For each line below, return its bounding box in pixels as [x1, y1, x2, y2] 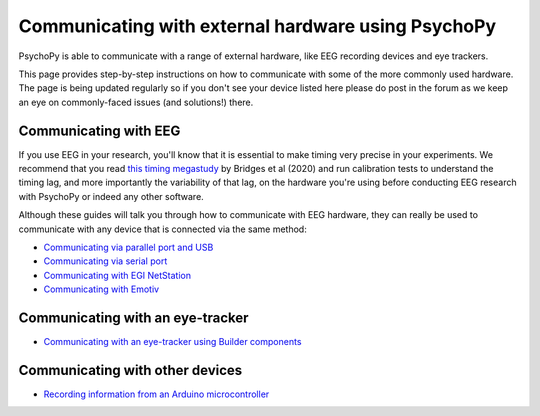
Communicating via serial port [43, 255, 168, 267]
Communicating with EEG [18, 122, 181, 139]
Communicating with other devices [18, 361, 243, 379]
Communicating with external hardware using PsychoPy [18, 15, 497, 37]
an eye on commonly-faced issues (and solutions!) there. [18, 96, 254, 108]
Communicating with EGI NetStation [43, 269, 192, 281]
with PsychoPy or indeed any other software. [18, 190, 204, 202]
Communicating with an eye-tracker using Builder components [43, 336, 302, 348]
